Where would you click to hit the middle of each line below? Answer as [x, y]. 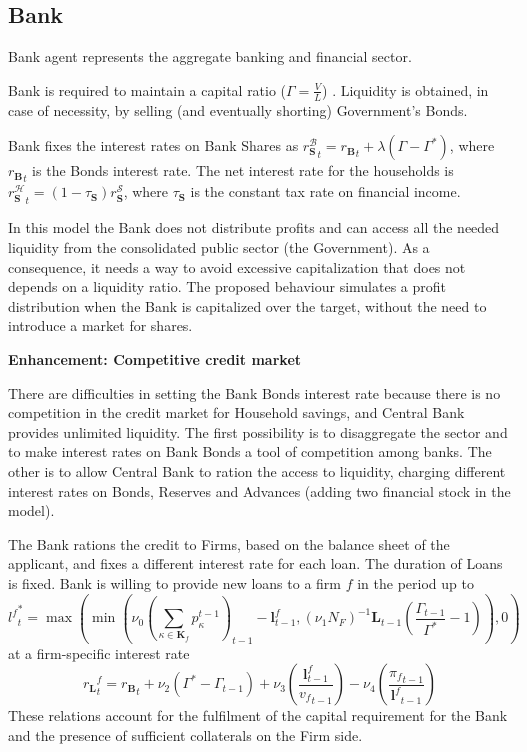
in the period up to [415, 582]
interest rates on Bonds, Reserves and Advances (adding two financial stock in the [259, 490]
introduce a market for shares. [100, 325]
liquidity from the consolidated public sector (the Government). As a [219, 247]
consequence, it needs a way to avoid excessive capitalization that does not [237, 266]
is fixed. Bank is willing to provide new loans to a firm [175, 582]
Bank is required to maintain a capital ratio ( [147, 89]
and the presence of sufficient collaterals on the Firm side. [185, 734]
